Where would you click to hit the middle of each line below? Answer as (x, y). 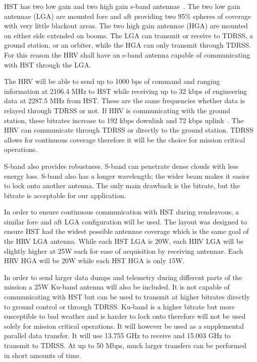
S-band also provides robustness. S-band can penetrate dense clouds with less (121, 166)
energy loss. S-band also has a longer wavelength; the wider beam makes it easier (127, 176)
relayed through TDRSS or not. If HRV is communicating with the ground (117, 110)
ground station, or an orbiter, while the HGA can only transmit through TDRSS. (128, 45)
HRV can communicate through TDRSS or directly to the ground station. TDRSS (129, 130)
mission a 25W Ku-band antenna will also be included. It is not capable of (117, 287)
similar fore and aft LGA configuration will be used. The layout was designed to (126, 221)
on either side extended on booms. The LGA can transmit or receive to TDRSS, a (129, 35)
